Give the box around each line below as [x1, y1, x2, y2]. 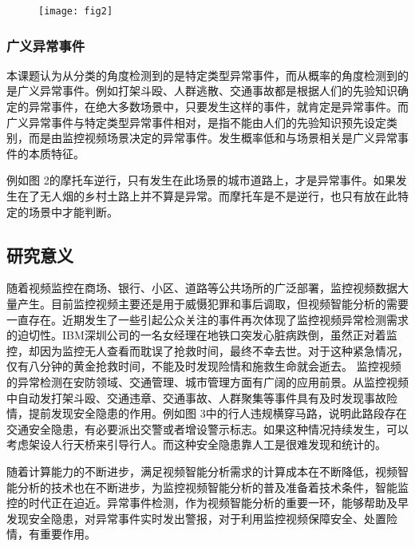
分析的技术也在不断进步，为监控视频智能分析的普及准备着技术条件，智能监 [17, 478, 409, 495]
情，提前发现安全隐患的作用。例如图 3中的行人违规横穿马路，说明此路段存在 [6, 405, 407, 422]
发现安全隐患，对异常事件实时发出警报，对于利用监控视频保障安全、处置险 [6, 509, 397, 526]
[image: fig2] [38, 6, 113, 17]
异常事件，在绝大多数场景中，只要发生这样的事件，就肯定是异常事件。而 [28, 98, 409, 115]
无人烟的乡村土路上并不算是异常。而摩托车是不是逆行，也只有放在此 [39, 188, 397, 204]
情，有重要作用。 [6, 525, 96, 542]
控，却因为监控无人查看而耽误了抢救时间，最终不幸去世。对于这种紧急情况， [6, 342, 409, 359]
